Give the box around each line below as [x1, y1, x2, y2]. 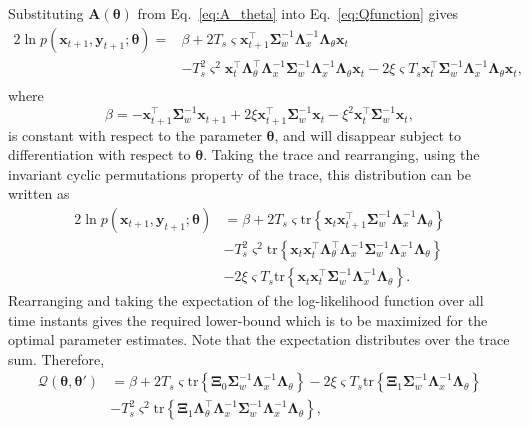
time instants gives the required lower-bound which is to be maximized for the [8, 309, 488, 330]
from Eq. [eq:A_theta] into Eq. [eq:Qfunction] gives [137, 3, 459, 23]
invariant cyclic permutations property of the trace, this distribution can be [8, 163, 471, 184]
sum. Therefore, [8, 348, 105, 369]
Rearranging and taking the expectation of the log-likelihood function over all [8, 290, 484, 311]
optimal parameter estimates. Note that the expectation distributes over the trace [8, 329, 510, 350]
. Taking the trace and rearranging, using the [203, 144, 480, 165]
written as [8, 183, 70, 204]
